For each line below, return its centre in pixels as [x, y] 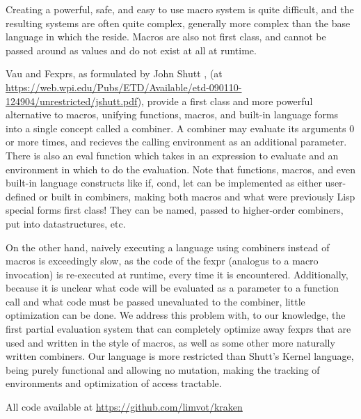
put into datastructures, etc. [66, 223]
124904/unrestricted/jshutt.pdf [72, 101]
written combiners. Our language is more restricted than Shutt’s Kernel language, [180, 356]
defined [21, 196]
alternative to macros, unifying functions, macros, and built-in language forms [172, 114]
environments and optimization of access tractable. [114, 383]
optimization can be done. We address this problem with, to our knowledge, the [176, 315]
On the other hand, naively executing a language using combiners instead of [168, 247]
